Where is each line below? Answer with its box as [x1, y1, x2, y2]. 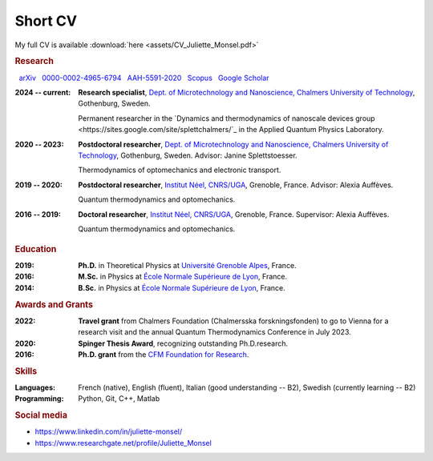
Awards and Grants [14, 299, 94, 310]
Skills [14, 365, 38, 376]
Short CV [14, 12, 78, 30]
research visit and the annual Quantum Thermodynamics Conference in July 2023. [78, 327, 352, 337]
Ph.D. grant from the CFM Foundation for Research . [78, 349, 249, 359]
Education [14, 243, 57, 255]
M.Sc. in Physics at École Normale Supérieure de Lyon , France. [78, 272, 288, 282]
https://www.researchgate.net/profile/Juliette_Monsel [34, 438, 212, 447]
